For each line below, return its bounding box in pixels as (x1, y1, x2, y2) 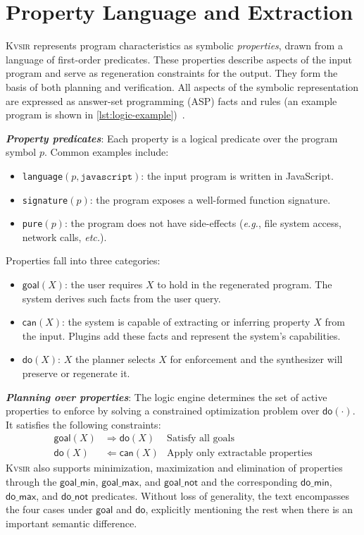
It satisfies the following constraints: (6, 417, 161, 431)
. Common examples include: (44, 144, 169, 159)
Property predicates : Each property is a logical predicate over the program (6, 130, 338, 145)
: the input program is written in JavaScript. (141, 168, 334, 183)
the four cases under (6, 502, 93, 517)
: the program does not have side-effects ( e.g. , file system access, (64, 216, 341, 230)
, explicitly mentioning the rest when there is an (145, 502, 353, 517)
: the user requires (64, 277, 143, 292)
